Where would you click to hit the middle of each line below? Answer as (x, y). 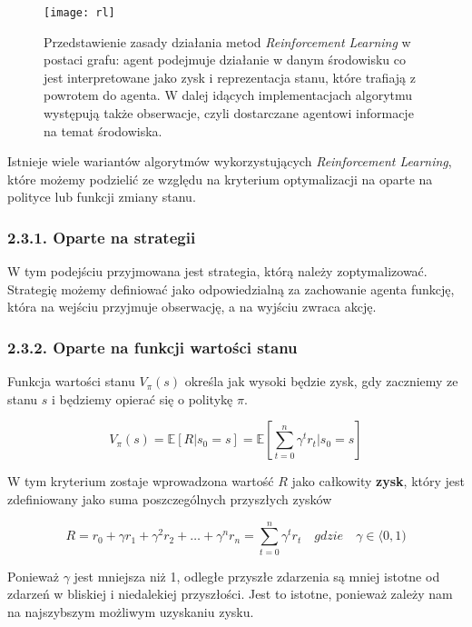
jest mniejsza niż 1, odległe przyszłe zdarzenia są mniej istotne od (257, 576)
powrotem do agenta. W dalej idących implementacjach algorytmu (228, 95)
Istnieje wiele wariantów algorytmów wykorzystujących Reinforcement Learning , (230, 161)
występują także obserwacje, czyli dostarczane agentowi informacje (229, 113)
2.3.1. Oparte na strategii (102, 237)
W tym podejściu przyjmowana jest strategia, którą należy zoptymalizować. (217, 271)
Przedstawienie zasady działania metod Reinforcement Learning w (227, 41)
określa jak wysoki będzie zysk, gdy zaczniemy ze (321, 381)
